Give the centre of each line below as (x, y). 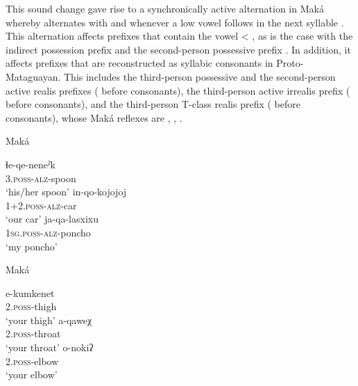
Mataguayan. (33, 76)
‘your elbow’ (32, 375)
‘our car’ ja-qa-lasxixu (52, 219)
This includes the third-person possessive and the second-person (200, 76)
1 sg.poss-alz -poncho (48, 232)
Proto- (290, 63)
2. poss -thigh (31, 306)
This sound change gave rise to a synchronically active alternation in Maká (165, 8)
